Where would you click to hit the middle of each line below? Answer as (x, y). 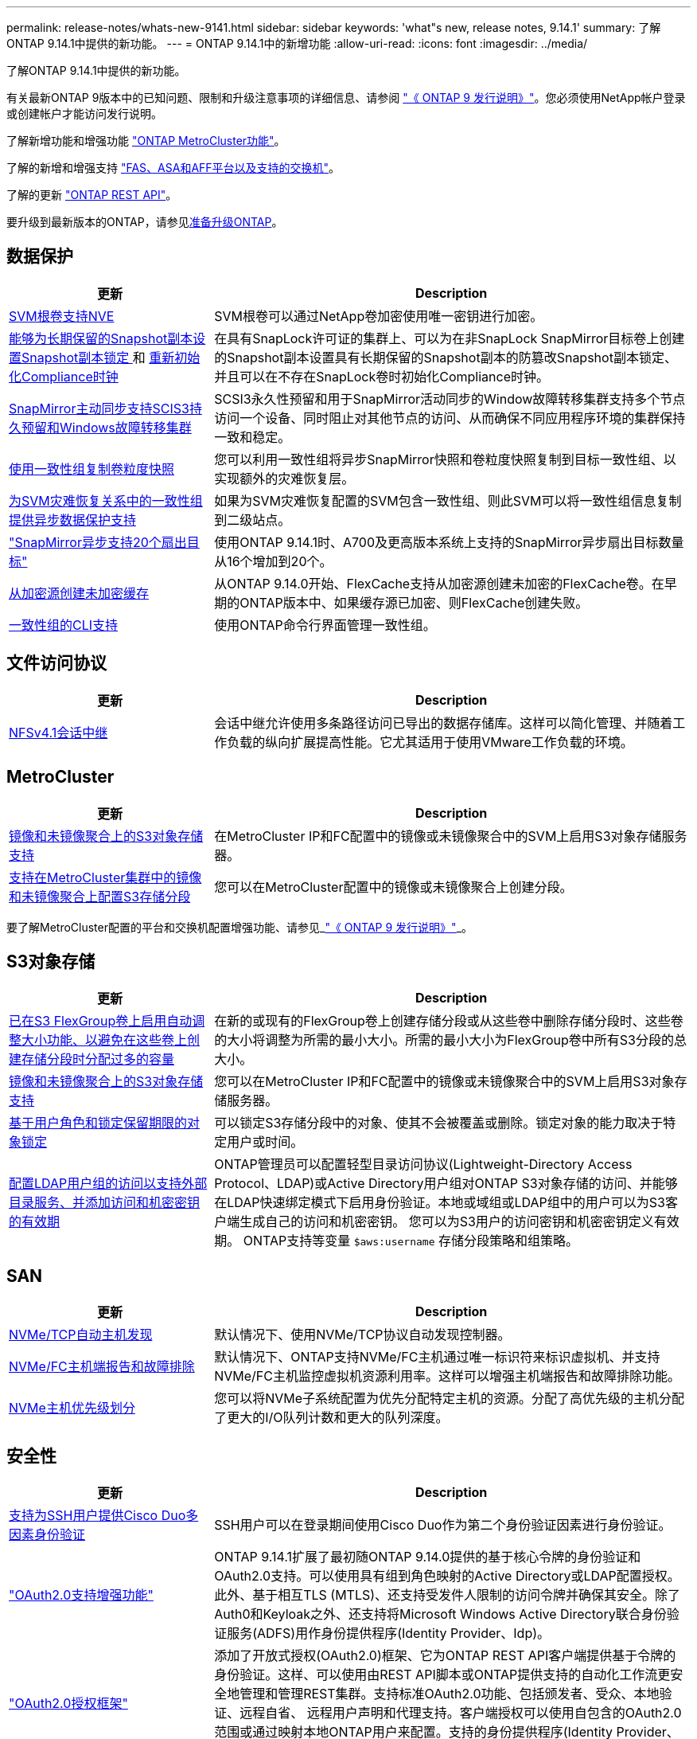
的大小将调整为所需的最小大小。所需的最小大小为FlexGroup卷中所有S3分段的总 (450, 1040)
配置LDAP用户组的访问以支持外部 (108, 1184)
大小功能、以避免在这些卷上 (105, 1040)
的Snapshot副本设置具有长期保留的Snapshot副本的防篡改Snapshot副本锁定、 (446, 357)
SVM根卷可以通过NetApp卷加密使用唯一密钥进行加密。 (379, 316)
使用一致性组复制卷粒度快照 (92, 469)
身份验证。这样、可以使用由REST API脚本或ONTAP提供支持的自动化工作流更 (442, 1675)
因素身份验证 (47, 1535)
